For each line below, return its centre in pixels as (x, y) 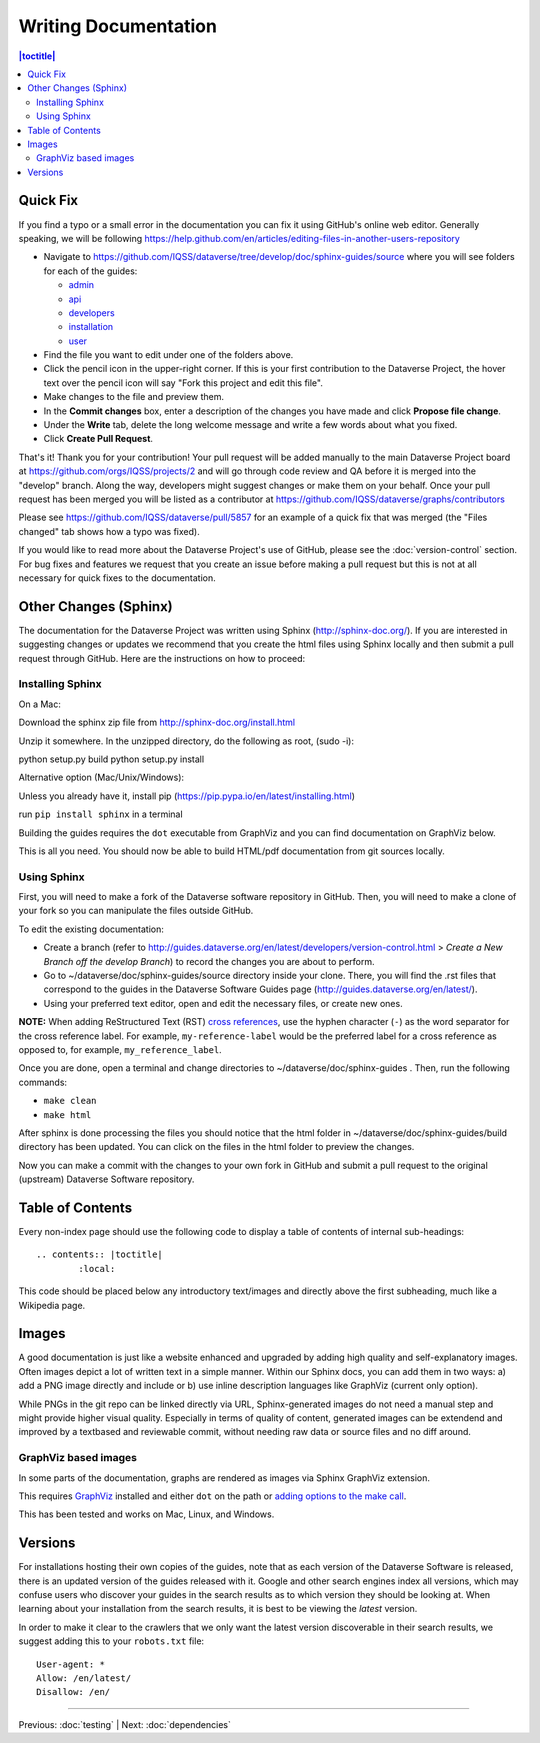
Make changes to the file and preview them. (134, 397)
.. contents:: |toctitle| (100, 1254)
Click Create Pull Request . (98, 439)
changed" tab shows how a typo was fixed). (109, 531)
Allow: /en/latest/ (84, 1678)
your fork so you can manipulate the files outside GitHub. (136, 911)
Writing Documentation (117, 26)
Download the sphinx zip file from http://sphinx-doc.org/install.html (156, 722)
